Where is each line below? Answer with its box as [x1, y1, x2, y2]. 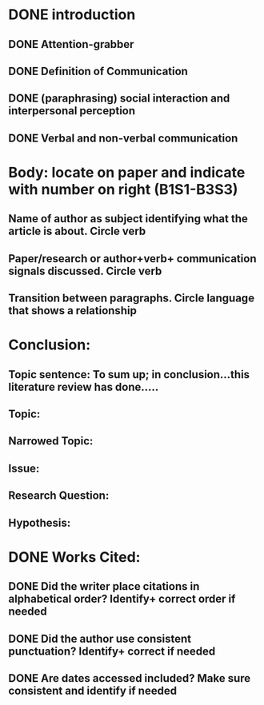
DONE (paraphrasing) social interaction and [8, 92, 230, 106]
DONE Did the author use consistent [8, 631, 192, 645]
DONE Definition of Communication [8, 64, 188, 78]
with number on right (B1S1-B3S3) [8, 180, 238, 198]
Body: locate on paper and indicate [8, 163, 246, 181]
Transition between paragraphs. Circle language [8, 292, 254, 305]
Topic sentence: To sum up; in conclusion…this [8, 368, 250, 381]
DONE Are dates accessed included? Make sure [8, 671, 251, 685]
